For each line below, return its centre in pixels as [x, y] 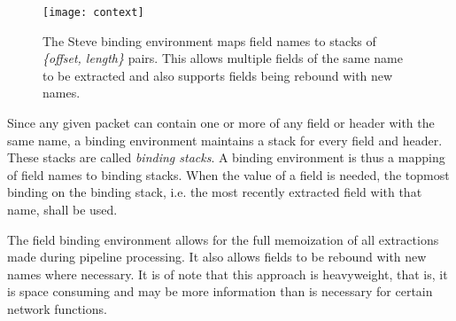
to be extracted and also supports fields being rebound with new [218, 75]
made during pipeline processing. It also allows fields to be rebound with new [217, 257]
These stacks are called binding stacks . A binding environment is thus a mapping [226, 157]
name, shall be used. [62, 209]
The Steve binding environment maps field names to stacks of [209, 40]
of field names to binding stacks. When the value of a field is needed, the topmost [228, 174]
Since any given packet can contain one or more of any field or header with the [221, 123]
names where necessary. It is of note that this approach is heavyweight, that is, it [228, 274]
